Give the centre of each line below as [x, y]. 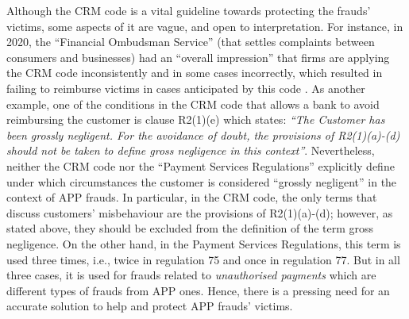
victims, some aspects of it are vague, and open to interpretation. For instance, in [205, 26]
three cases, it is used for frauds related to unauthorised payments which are [191, 275]
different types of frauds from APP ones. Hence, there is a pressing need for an [198, 290]
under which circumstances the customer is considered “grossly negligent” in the [202, 181]
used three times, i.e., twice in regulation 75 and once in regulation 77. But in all [203, 259]
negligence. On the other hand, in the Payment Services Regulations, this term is [204, 243]
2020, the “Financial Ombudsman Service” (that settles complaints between [191, 42]
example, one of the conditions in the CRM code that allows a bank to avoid [193, 104]
